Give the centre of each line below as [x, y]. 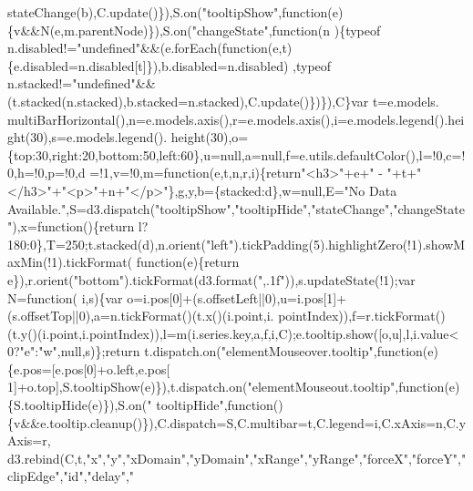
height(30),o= [210, 137]
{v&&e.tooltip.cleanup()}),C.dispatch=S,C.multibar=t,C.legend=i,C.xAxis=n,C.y [237, 422]
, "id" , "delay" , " [97, 476]
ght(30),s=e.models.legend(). [87, 137]
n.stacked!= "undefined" [72, 83]
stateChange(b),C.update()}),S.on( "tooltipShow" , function [168, 12]
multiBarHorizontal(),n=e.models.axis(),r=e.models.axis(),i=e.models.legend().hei [236, 119]
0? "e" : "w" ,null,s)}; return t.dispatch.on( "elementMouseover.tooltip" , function [215, 351]
